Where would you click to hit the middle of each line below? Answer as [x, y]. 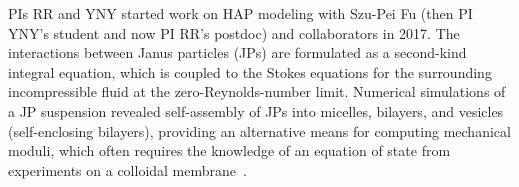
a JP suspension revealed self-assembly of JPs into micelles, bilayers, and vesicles [256, 110]
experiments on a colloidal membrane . [127, 169]
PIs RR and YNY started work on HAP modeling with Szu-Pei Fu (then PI [240, 13]
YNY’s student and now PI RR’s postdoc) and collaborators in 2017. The [234, 32]
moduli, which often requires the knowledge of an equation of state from [229, 150]
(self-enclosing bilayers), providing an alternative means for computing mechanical [259, 130]
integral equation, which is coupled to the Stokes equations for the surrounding [250, 71]
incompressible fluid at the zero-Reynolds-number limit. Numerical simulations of [257, 91]
